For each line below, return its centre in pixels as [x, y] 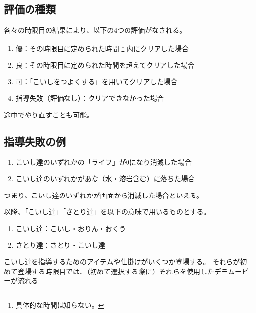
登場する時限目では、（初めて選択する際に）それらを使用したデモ [123, 271]
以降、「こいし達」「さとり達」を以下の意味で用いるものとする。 [107, 212]
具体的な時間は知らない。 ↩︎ [60, 304]
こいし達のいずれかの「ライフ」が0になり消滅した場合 [103, 162]
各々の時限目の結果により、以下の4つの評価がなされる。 [95, 30]
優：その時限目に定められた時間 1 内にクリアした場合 [102, 47]
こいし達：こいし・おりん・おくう [71, 228]
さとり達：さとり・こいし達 [60, 245]
